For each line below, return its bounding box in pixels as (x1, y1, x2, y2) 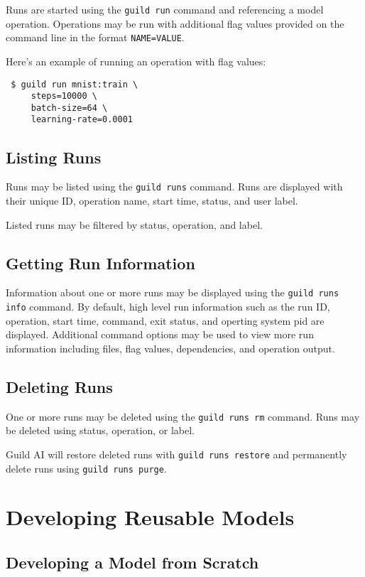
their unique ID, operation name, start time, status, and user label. (6, 193, 298, 207)
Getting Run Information (6, 252, 195, 274)
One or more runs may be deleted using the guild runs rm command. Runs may (6, 409, 360, 424)
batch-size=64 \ (31, 102, 108, 113)
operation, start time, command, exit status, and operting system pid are (6, 313, 325, 328)
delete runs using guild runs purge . (6, 460, 167, 475)
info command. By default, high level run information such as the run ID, (6, 299, 330, 314)
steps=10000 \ (31, 91, 97, 102)
